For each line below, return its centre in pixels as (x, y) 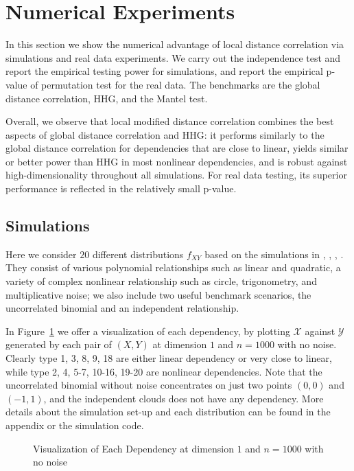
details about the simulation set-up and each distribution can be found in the (168, 412)
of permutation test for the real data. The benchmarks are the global (175, 84)
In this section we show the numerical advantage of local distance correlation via (175, 44)
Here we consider (41, 254)
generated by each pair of (59, 344)
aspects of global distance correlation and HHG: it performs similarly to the (165, 134)
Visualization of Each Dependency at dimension (134, 448)
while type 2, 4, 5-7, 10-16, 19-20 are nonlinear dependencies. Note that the (164, 371)
